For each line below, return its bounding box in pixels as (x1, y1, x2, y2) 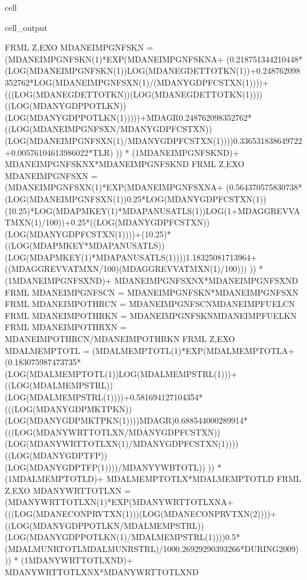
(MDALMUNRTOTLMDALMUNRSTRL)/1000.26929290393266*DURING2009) (5, 542, 299, 554)
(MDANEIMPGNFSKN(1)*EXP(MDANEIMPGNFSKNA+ (5, 52, 224, 65)
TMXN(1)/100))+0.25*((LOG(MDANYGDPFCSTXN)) (5, 216, 210, 228)
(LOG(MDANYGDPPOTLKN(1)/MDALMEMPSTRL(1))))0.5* (5, 531, 240, 543)
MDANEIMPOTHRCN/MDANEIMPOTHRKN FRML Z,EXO (5, 333, 235, 345)
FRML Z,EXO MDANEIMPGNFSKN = (5, 41, 153, 54)
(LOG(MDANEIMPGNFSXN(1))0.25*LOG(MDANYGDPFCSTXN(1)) (5, 192, 267, 205)
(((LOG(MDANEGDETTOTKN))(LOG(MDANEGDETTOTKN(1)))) (5, 87, 263, 100)
